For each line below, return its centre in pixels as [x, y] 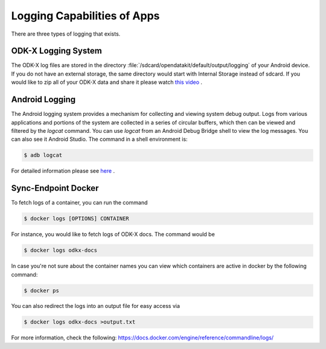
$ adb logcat [43, 155]
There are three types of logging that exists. [66, 34]
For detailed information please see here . [63, 171]
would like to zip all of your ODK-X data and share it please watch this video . [107, 82]
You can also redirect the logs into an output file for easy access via [96, 306]
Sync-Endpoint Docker [55, 188]
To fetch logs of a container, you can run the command [79, 203]
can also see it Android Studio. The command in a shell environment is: [99, 139]
